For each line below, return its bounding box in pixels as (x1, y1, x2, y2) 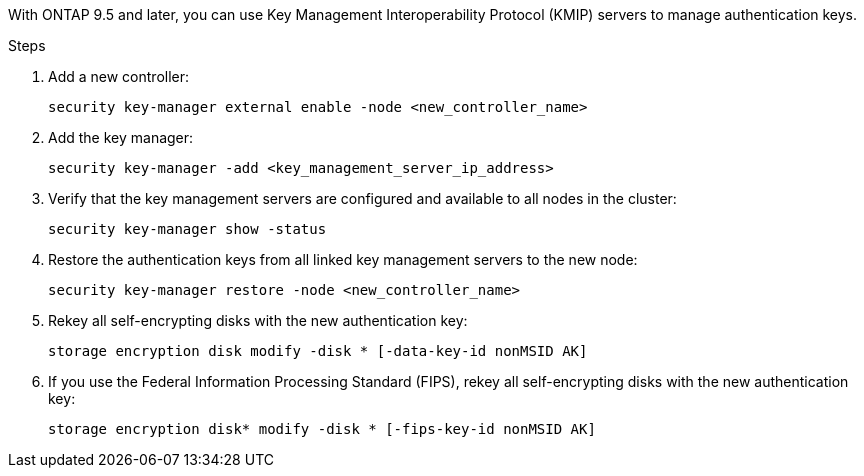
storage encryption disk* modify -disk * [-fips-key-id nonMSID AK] (48, 421, 596, 437)
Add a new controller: (48, 68, 190, 85)
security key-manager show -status (48, 221, 327, 237)
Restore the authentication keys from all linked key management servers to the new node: (48, 251, 638, 268)
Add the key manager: (48, 129, 194, 146)
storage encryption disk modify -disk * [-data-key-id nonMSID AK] (48, 343, 588, 359)
